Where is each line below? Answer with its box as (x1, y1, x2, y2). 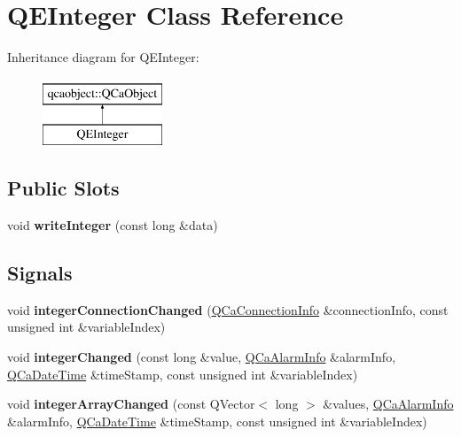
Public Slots (7, 174, 120, 202)
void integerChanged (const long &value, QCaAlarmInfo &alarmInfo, (7, 348, 396, 366)
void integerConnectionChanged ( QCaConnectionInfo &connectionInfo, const (7, 300, 449, 318)
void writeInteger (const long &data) (7, 216, 218, 234)
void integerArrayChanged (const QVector (7, 395, 255, 413)
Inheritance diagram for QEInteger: (7, 48, 199, 66)
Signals (7, 259, 73, 287)
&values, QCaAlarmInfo (323, 395, 454, 413)
